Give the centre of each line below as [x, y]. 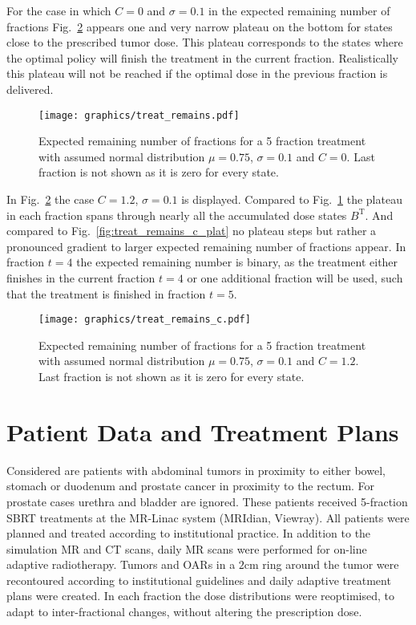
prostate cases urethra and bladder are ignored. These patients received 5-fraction [207, 501]
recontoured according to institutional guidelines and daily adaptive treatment [199, 580]
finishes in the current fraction [81, 277]
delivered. [30, 89]
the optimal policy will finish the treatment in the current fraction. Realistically [202, 57]
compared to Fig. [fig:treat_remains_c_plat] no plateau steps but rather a [192, 231]
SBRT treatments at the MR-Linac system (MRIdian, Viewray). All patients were [208, 517]
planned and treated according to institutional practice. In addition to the [189, 533]
